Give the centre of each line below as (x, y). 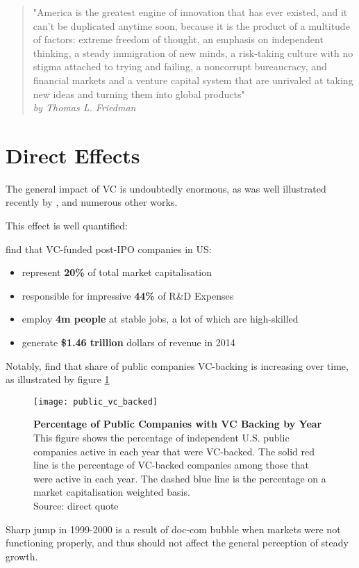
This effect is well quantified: (67, 226)
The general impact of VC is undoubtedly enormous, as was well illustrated (166, 188)
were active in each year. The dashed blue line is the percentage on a (180, 478)
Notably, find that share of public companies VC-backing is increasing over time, (177, 365)
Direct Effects (73, 155)
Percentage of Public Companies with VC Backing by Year (178, 424)
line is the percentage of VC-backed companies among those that (171, 465)
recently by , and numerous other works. (92, 202)
